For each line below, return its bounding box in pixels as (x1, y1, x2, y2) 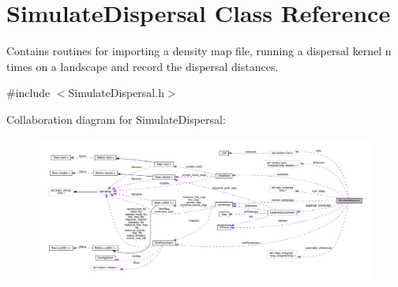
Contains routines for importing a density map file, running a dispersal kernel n (6, 43, 392, 59)
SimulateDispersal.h (68, 84, 164, 101)
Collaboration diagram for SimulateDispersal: (6, 110, 226, 127)
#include (6, 84, 51, 101)
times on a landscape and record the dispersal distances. (6, 58, 279, 74)
